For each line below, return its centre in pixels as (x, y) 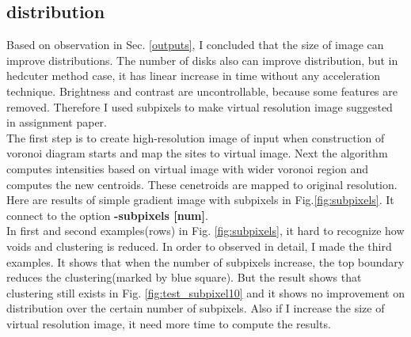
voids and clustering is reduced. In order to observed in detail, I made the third (199, 246)
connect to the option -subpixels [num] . (107, 215)
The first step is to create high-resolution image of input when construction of (196, 137)
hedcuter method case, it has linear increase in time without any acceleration (194, 76)
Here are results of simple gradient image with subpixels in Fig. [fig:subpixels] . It (200, 200)
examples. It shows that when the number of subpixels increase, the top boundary (205, 261)
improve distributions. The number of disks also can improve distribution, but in (202, 60)
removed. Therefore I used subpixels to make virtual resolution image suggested (200, 106)
